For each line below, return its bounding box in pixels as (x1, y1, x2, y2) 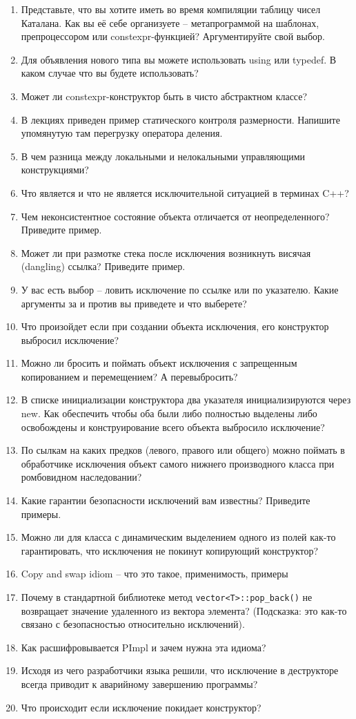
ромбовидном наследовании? (21, 470, 142, 484)
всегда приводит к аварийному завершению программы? (21, 677, 258, 691)
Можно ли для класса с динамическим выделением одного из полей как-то (21, 530, 336, 544)
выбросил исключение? (21, 332, 119, 347)
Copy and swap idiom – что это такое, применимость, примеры (21, 566, 288, 581)
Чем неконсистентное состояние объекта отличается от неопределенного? (21, 209, 330, 223)
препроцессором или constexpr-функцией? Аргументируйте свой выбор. (21, 29, 325, 44)
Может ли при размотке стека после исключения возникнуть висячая (21, 245, 311, 260)
